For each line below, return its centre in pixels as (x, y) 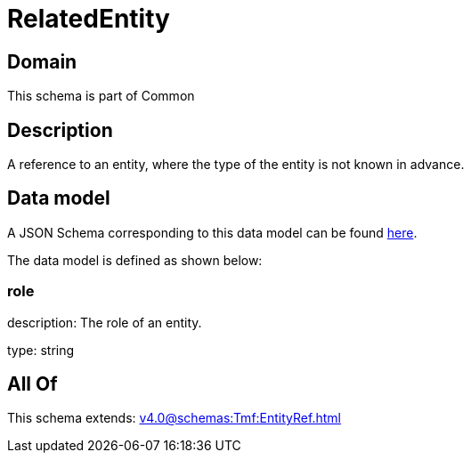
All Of (32, 384)
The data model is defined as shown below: (135, 260)
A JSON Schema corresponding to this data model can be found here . (212, 232)
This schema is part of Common (101, 96)
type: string (41, 350)
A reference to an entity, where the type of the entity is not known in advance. (236, 165)
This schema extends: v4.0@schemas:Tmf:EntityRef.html (174, 418)
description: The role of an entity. (105, 322)
